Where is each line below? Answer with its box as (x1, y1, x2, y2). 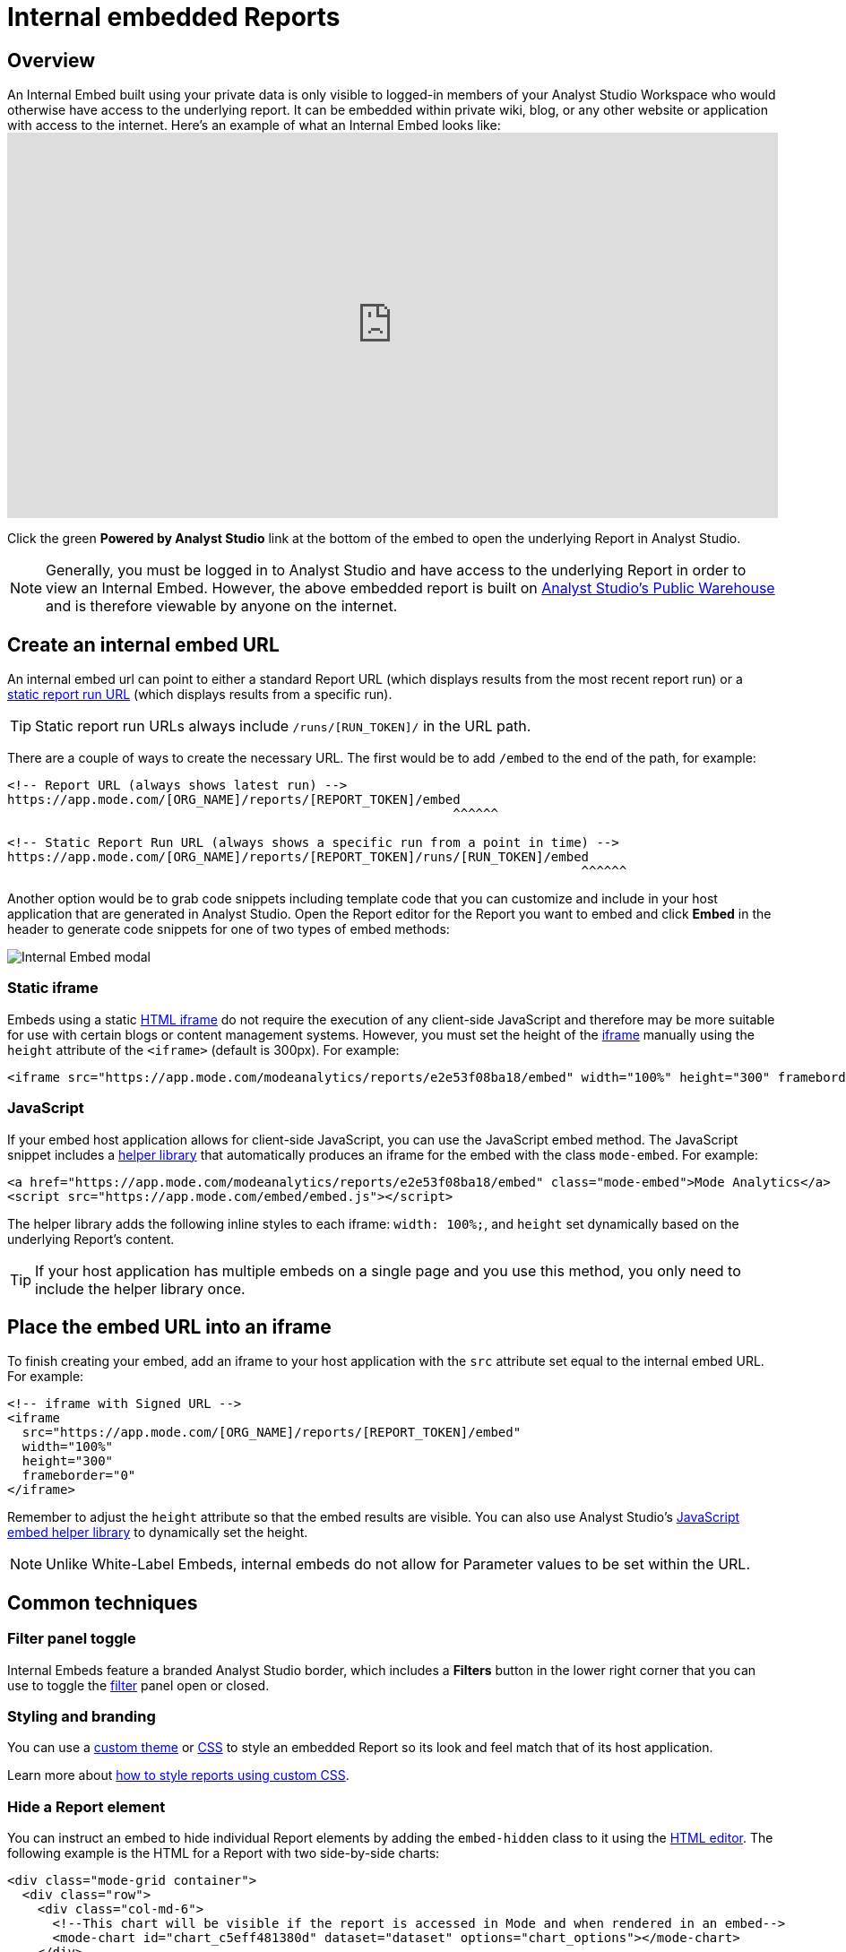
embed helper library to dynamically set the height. (7, 1524, 308, 1541)
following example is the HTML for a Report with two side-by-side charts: (7, 1845, 440, 1861)
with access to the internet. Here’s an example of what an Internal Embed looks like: (7, 117, 501, 134)
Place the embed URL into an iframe (7, 1315, 332, 1338)
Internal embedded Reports (7, 2, 341, 32)
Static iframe (7, 979, 99, 998)
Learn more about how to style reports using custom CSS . (7, 1767, 350, 1784)
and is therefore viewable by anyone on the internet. (46, 597, 398, 616)
